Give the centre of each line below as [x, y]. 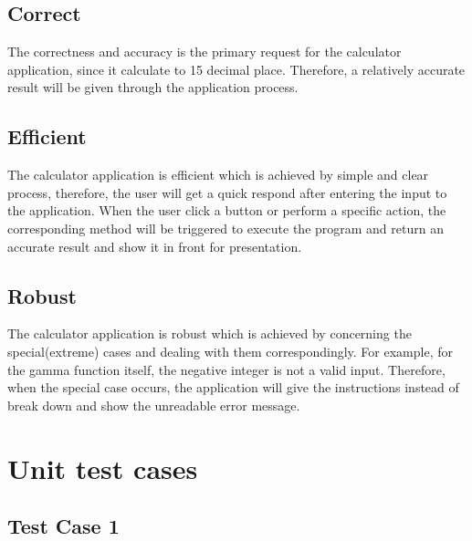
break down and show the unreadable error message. [154, 405]
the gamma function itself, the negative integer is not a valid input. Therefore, [226, 369]
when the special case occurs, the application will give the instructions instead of [233, 387]
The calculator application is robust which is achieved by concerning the [210, 333]
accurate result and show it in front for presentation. [155, 246]
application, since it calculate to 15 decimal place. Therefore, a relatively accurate [236, 69]
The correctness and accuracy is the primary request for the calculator [205, 52]
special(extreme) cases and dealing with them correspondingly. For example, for [230, 351]
